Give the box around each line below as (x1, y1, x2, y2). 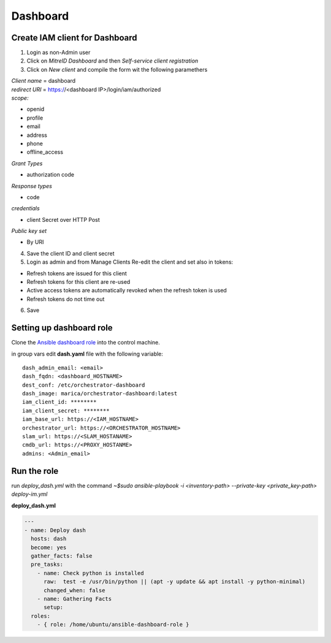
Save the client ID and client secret (26, 249, 115, 257)
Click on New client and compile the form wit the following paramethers (26, 66, 208, 73)
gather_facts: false (31, 552, 93, 560)
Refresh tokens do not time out (26, 295, 105, 303)
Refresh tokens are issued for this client (26, 270, 127, 277)
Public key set (11, 227, 47, 235)
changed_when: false (44, 587, 105, 594)
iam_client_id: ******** (22, 398, 97, 406)
